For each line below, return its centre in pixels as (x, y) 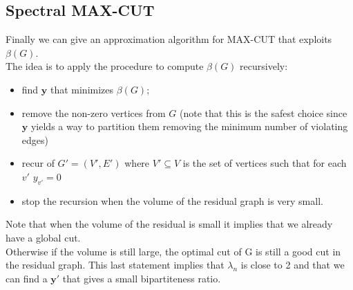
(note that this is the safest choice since (264, 112)
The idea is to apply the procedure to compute (105, 66)
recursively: (264, 66)
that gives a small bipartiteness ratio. (142, 278)
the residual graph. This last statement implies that (115, 265)
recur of (38, 163)
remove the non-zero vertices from (94, 112)
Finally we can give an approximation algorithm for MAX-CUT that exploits (169, 39)
